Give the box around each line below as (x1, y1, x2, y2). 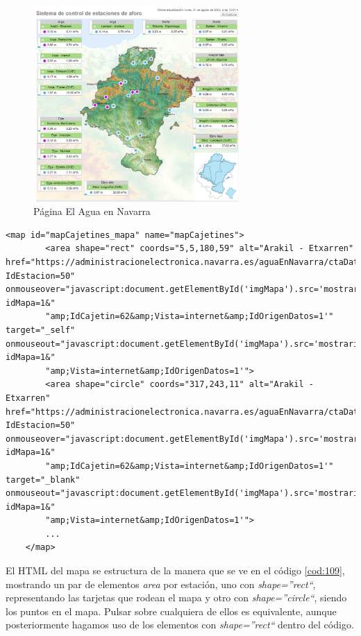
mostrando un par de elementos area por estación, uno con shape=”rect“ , (6, 576, 316, 591)
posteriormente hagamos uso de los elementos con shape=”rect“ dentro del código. (6, 617, 354, 632)
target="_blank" (6, 474, 81, 485)
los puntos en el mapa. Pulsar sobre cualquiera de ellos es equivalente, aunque (6, 603, 337, 618)
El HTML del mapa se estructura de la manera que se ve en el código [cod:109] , (6, 563, 345, 578)
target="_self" (6, 325, 76, 335)
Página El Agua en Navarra (33, 204, 151, 218)
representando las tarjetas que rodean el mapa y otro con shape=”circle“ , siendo (6, 590, 347, 605)
